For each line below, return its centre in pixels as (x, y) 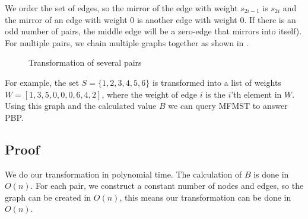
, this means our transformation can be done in (205, 197)
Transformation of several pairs (85, 62)
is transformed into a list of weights (217, 82)
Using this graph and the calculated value (81, 106)
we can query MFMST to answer (228, 106)
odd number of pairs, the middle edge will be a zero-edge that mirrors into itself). (153, 31)
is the (215, 94)
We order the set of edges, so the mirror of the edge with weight (121, 8)
